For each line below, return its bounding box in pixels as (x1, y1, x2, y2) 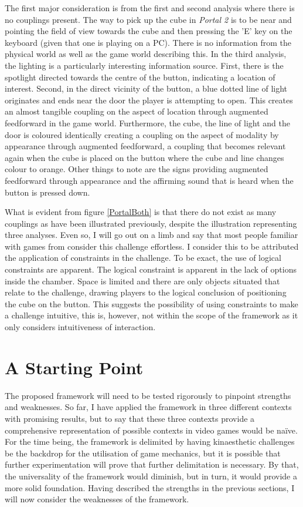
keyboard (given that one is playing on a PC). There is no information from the (5, 36, 291, 48)
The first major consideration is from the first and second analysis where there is (5, 2, 295, 14)
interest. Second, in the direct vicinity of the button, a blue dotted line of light (5, 82, 288, 95)
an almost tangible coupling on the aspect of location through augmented (5, 105, 268, 117)
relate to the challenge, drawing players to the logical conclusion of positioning (5, 286, 287, 298)
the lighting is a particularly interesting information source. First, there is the (5, 59, 284, 71)
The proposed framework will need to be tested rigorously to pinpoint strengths (5, 389, 291, 401)
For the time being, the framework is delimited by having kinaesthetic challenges (5, 435, 295, 448)
